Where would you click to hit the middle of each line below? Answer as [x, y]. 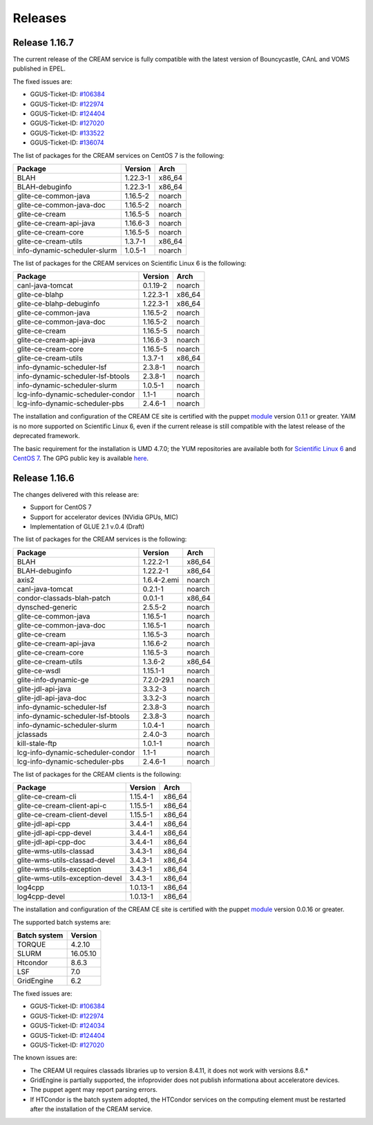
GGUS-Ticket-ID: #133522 [67, 133]
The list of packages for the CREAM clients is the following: [97, 774]
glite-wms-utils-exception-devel [69, 879]
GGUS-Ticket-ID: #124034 [67, 1026]
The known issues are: [45, 1058]
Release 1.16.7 [43, 43]
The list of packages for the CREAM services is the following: [100, 539]
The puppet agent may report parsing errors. [94, 1090]
